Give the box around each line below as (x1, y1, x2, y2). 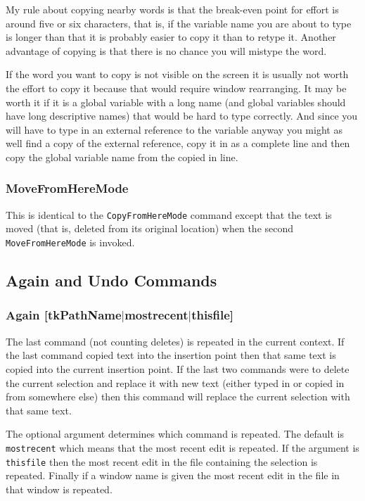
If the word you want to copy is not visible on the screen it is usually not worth (6, 67, 349, 82)
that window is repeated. (6, 481, 113, 496)
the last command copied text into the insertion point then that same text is (6, 348, 336, 362)
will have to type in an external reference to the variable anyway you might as (6, 122, 342, 137)
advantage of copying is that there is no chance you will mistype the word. (6, 43, 327, 58)
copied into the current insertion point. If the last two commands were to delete (6, 361, 350, 376)
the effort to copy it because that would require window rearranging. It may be (6, 80, 347, 95)
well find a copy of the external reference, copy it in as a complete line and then (6, 136, 350, 151)
